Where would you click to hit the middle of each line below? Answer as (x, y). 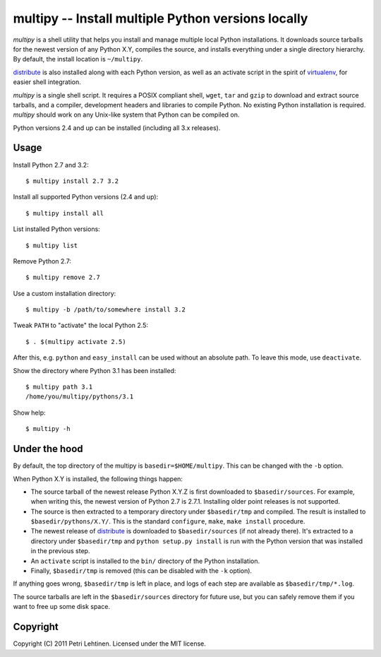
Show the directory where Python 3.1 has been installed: (95, 370)
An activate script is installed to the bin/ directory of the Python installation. (145, 561)
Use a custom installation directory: (65, 293)
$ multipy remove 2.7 (63, 278)
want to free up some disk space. (62, 607)
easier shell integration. (47, 82)
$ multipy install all (65, 213)
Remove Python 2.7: (42, 261)
